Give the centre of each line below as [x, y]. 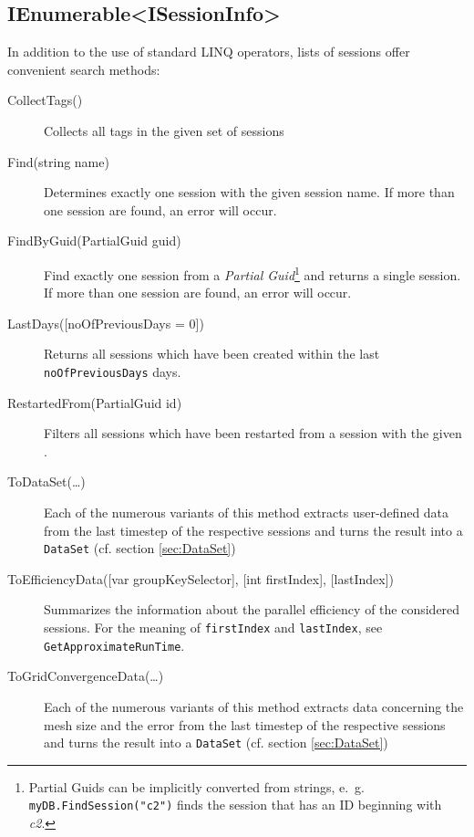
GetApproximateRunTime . [114, 645]
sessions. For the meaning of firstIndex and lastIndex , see [213, 628]
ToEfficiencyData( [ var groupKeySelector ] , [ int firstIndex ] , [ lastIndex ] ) [201, 578]
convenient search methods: [84, 69]
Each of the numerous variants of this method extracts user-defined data [247, 513]
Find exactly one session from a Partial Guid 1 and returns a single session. [252, 273]
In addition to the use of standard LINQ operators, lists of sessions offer [209, 52]
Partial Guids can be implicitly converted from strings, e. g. [196, 786]
